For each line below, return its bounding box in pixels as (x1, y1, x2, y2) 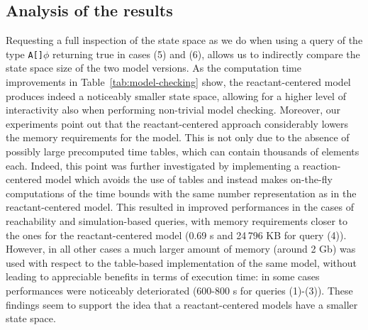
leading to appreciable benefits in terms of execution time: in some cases (6, 269, 320, 284)
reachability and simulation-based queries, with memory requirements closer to (6, 213, 348, 228)
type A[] (6, 46, 43, 61)
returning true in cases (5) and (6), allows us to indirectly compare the (52, 46, 360, 61)
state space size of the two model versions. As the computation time (6, 60, 301, 75)
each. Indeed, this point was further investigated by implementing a (6, 158, 300, 172)
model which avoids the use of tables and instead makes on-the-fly (45, 172, 333, 187)
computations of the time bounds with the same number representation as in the (6, 185, 357, 200)
